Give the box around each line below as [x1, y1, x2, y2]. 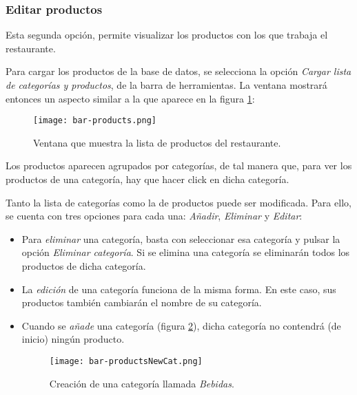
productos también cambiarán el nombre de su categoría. [21, 295, 262, 310]
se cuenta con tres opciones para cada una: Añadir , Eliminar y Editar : [6, 209, 303, 223]
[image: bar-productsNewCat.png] [49, 356, 203, 366]
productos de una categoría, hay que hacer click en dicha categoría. [6, 172, 289, 186]
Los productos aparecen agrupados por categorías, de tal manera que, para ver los [6, 158, 352, 173]
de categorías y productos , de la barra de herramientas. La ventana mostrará [6, 78, 327, 92]
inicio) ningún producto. [21, 332, 125, 346]
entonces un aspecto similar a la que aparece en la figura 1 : [6, 91, 255, 105]
